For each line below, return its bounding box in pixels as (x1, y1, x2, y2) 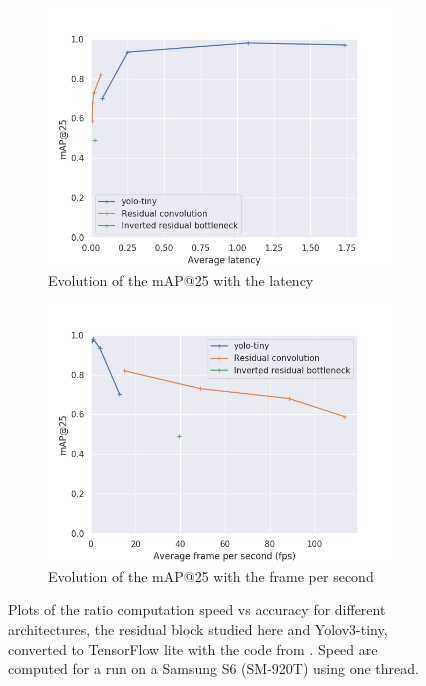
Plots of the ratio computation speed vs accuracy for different (8, 599, 386, 620)
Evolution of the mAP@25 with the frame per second (48, 565, 374, 586)
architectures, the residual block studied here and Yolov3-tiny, (8, 618, 388, 639)
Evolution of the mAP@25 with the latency (48, 269, 314, 290)
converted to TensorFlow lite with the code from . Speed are (8, 638, 378, 659)
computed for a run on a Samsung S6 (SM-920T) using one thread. (8, 658, 419, 679)
